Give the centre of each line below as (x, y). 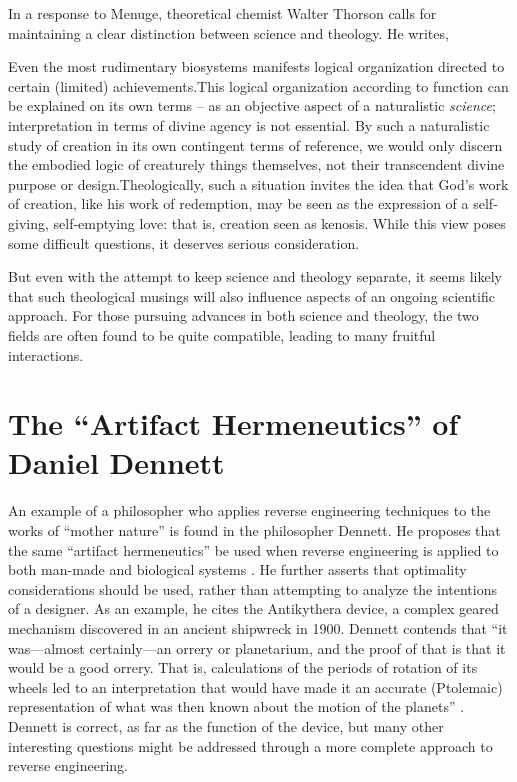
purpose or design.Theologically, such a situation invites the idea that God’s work (258, 183)
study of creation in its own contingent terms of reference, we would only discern (255, 144)
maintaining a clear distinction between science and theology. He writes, (228, 32)
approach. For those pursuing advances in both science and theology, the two (243, 315)
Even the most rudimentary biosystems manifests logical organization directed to (256, 66)
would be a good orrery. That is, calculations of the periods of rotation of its (243, 667)
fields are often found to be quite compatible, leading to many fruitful (222, 334)
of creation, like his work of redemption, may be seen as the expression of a (238, 203)
